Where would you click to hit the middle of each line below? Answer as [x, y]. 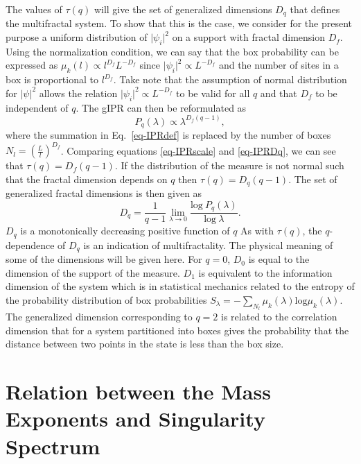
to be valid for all [213, 93]
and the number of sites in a [279, 65]
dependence [30, 244]
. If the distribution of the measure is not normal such [229, 165]
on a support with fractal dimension [249, 37]
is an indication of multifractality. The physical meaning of [208, 244]
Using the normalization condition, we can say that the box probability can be [172, 51]
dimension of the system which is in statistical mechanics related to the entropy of [180, 286]
